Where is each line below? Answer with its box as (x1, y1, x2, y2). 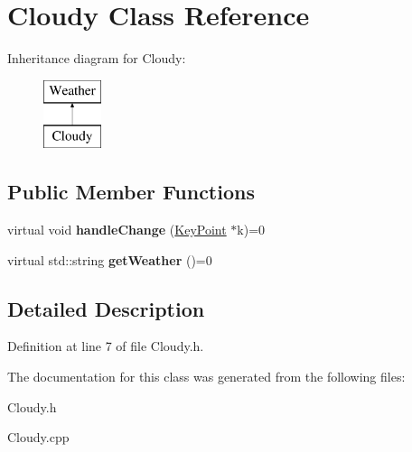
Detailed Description (7, 294, 205, 322)
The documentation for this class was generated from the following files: (7, 367, 406, 386)
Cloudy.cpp (7, 428, 70, 447)
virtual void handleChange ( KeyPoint (7, 220, 227, 239)
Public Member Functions (7, 178, 255, 206)
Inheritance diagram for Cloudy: (7, 49, 186, 68)
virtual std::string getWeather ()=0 (7, 250, 212, 269)
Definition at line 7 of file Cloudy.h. (7, 337, 204, 355)
